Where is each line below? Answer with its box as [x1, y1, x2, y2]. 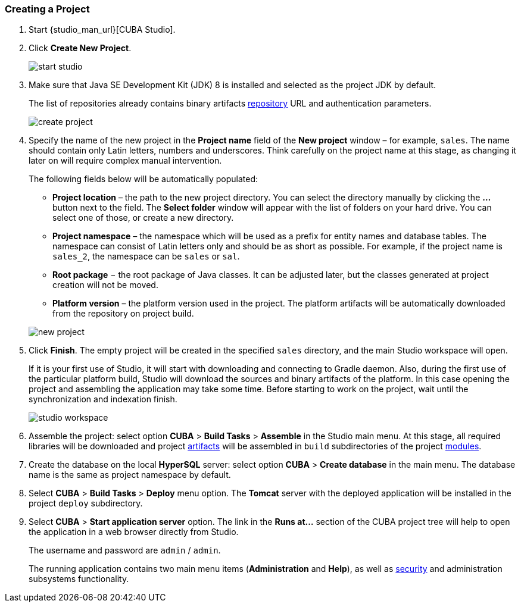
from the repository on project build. [52, 308, 194, 319]
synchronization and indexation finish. [29, 394, 177, 405]
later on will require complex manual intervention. [29, 155, 222, 166]
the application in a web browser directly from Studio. [29, 527, 239, 537]
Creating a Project [5, 3, 90, 15]
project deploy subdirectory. [29, 498, 143, 509]
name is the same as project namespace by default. [29, 470, 231, 480]
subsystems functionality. [29, 574, 129, 584]
